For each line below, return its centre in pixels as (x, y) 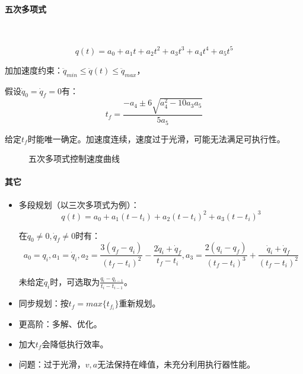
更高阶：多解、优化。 (60, 324)
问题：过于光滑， (52, 364)
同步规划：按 (44, 303)
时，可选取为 (75, 281)
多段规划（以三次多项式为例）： (79, 204)
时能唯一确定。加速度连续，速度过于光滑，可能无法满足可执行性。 (156, 138)
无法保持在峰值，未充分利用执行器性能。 (176, 364)
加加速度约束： (34, 70)
